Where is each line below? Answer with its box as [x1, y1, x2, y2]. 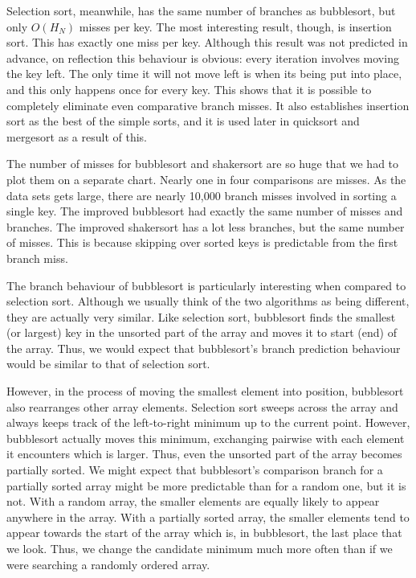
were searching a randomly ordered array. [6, 555, 210, 572]
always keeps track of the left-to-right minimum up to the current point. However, [6, 414, 410, 431]
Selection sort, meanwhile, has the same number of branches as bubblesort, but [6, 2, 396, 18]
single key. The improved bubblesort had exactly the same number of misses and [6, 203, 403, 219]
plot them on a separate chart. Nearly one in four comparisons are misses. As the [6, 170, 406, 187]
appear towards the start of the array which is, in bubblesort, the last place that [6, 524, 402, 541]
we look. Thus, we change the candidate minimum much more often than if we [6, 540, 393, 556]
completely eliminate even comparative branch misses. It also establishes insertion [6, 96, 410, 113]
